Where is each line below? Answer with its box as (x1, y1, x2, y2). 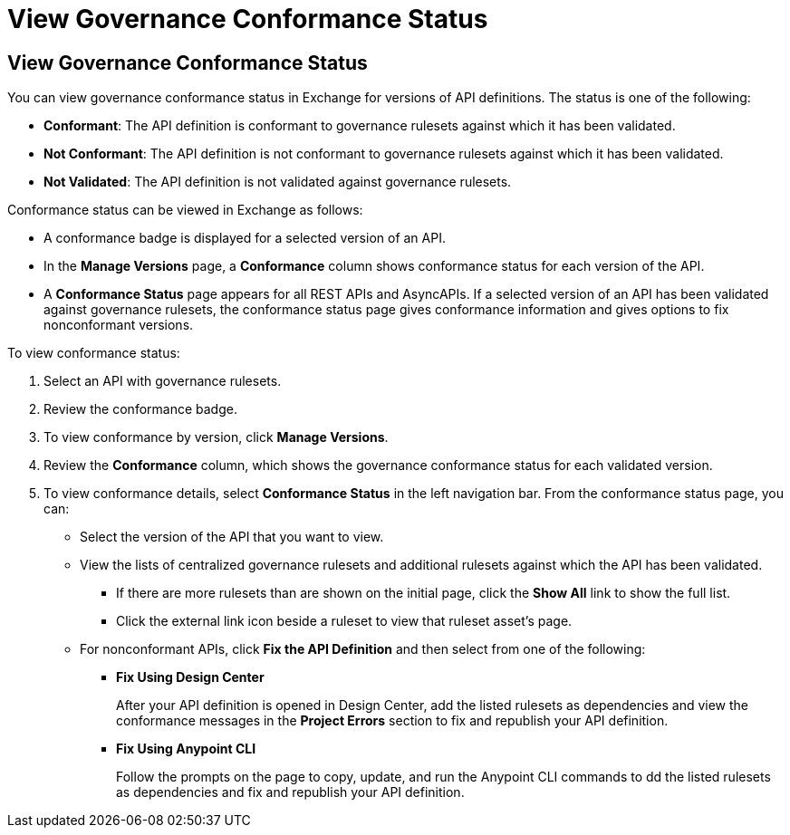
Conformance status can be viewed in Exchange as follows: (7, 202, 363, 218)
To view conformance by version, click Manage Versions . (43, 429, 389, 446)
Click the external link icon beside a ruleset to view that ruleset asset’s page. (116, 613, 573, 629)
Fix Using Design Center (116, 669, 265, 686)
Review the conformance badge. (43, 401, 237, 417)
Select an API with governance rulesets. (43, 373, 282, 389)
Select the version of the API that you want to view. (80, 529, 384, 545)
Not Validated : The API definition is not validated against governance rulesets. (43, 174, 512, 190)
